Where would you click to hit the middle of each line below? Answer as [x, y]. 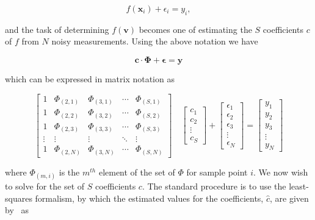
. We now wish [281, 172]
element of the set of [137, 172]
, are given [289, 198]
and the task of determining [57, 29]
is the [69, 172]
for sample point [217, 172]
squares [19, 198]
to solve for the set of [45, 186]
